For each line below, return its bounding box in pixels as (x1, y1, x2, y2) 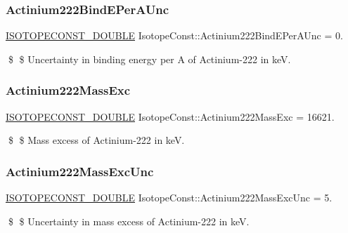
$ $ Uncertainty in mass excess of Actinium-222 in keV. (8, 213, 250, 228)
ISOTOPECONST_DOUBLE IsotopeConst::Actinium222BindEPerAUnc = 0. (6, 28, 343, 43)
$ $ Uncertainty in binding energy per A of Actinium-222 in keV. (8, 51, 291, 66)
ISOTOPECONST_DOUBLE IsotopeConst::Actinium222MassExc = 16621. (6, 109, 335, 124)
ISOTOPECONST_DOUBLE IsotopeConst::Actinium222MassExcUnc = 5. (6, 190, 333, 205)
